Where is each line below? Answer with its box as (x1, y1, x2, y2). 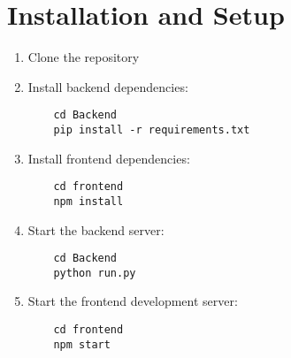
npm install (53, 194, 124, 208)
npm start (53, 338, 111, 351)
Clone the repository (27, 48, 140, 66)
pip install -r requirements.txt (53, 123, 250, 136)
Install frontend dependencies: (27, 149, 190, 167)
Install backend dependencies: (27, 77, 188, 95)
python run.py (53, 266, 136, 279)
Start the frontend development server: (27, 292, 238, 310)
